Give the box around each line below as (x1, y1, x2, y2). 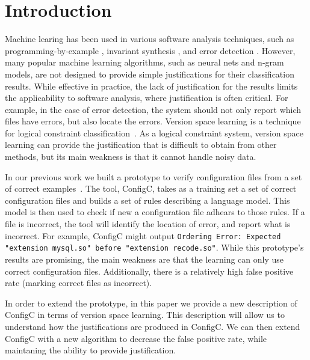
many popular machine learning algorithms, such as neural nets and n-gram (5, 56, 284, 69)
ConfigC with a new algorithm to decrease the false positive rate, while (5, 332, 267, 344)
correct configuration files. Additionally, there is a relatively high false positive (5, 264, 294, 277)
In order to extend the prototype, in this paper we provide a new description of (5, 296, 297, 309)
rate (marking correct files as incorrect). (5, 276, 152, 289)
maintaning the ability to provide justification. (5, 344, 176, 356)
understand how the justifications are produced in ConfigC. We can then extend (5, 320, 300, 332)
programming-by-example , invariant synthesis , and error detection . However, (5, 44, 296, 56)
